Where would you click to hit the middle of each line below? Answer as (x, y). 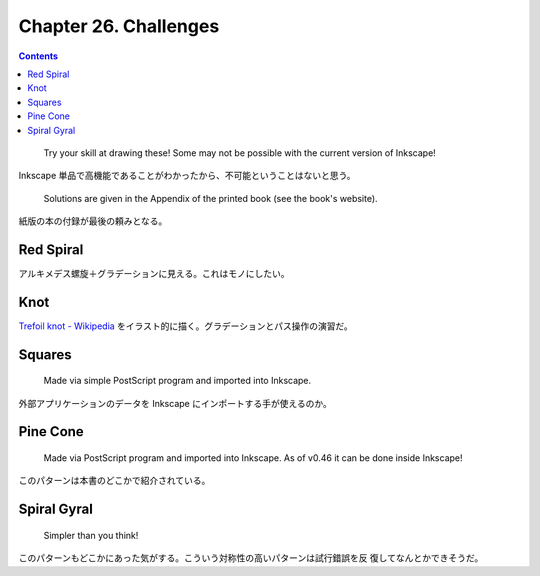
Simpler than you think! (91, 535)
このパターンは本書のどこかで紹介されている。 (114, 481)
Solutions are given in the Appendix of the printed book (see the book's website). (211, 198)
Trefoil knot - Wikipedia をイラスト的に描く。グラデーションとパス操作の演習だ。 (186, 326)
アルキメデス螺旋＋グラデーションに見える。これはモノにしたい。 (154, 273)
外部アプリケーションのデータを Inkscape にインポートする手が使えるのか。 (175, 403)
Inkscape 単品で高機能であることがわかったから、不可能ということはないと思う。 (187, 176)
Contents (38, 56)
